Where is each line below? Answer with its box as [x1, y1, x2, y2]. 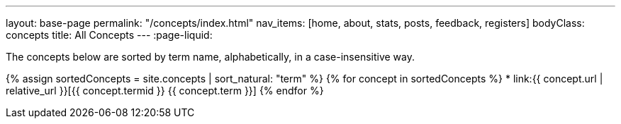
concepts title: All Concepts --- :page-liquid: [6, 29, 213, 41]
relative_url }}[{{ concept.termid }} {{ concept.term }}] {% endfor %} [6, 85, 324, 97]
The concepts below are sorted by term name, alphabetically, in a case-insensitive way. [6, 51, 415, 63]
